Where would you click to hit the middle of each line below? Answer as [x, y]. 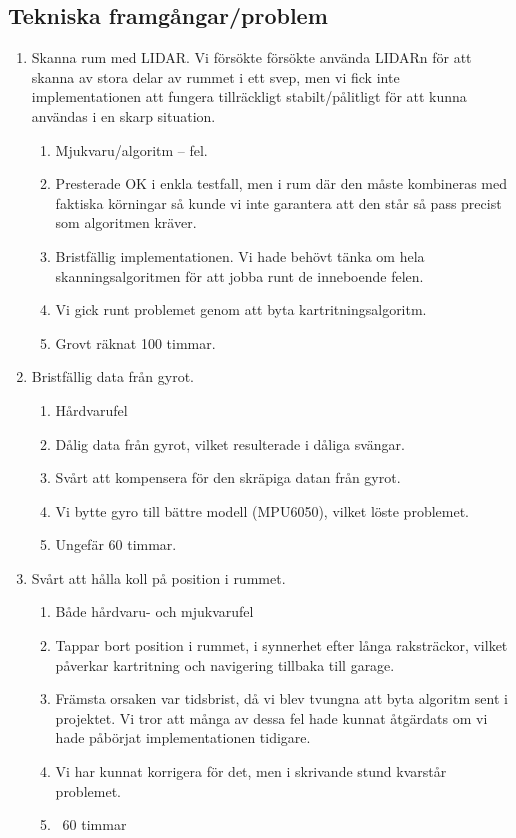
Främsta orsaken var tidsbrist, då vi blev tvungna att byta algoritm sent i [281, 698]
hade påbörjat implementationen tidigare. [183, 737]
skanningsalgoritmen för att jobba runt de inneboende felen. [239, 275]
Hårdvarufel [91, 409]
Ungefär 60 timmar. [116, 544]
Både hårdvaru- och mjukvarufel [154, 611]
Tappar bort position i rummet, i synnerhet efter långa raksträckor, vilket [281, 645]
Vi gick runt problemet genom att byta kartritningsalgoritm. [241, 309]
